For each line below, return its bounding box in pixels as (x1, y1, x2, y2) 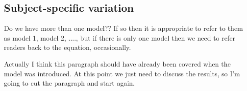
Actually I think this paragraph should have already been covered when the (4, 58, 231, 68)
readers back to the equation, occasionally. (4, 42, 131, 52)
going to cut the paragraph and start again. (4, 78, 135, 88)
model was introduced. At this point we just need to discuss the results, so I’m (4, 68, 240, 78)
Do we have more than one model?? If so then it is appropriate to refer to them (4, 23, 243, 33)
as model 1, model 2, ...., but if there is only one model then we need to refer (4, 32, 235, 43)
